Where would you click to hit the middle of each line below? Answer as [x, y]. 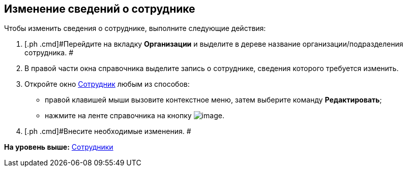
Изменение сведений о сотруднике [100, 9]
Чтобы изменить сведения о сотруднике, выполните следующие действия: [135, 28]
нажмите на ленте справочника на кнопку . [135, 116]
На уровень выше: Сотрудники [59, 147]
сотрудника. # [49, 53]
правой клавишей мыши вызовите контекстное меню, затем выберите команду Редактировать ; [213, 100]
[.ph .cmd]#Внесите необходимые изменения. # [108, 131]
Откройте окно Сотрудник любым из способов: [107, 84]
